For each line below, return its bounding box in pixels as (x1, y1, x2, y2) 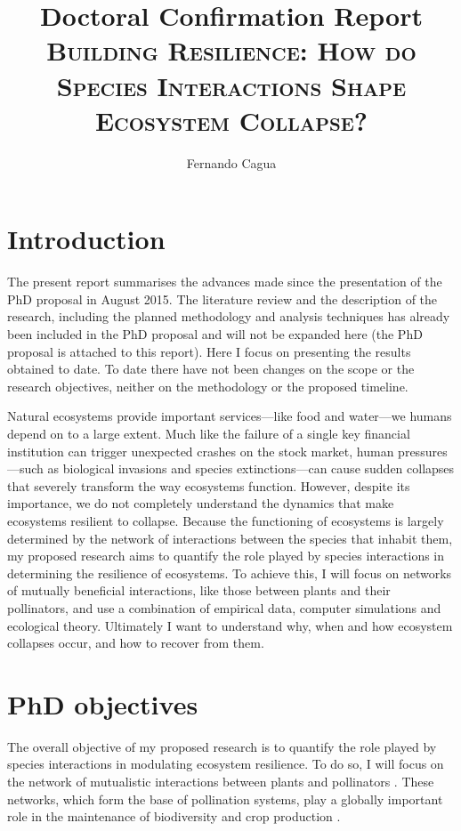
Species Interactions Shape (56, 67, 407, 103)
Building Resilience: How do (46, 32, 417, 69)
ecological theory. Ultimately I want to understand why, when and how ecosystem (7, 616, 453, 634)
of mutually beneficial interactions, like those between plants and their (7, 581, 391, 600)
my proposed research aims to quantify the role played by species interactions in (7, 546, 445, 565)
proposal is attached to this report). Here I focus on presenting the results (7, 342, 411, 360)
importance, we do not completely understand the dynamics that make (7, 494, 394, 512)
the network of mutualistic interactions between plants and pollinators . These (7, 772, 434, 790)
